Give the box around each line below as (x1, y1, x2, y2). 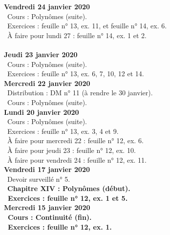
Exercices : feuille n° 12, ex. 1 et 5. (8, 192, 128, 203)
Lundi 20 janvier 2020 (4, 107, 79, 117)
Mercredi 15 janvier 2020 (4, 202, 90, 213)
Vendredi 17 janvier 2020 (4, 164, 90, 174)
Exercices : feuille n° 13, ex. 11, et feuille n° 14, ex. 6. (7, 21, 167, 31)
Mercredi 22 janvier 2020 (4, 78, 90, 88)
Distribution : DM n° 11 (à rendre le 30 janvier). (7, 87, 153, 98)
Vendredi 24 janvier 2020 (4, 1, 90, 11)
